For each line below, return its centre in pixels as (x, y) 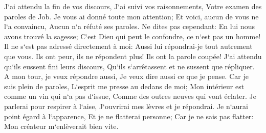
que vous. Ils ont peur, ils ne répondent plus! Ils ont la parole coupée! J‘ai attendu (133, 56)
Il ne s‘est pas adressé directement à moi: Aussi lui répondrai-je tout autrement (128, 46)
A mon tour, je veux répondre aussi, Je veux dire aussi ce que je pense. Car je (126, 76)
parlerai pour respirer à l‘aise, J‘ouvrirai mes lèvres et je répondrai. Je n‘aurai (126, 106)
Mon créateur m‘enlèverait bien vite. (61, 126)
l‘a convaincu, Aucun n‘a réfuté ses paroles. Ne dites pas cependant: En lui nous (129, 26)
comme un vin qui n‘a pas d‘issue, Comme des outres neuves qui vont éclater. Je (130, 96)
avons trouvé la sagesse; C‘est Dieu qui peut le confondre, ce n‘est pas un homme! (132, 36)
